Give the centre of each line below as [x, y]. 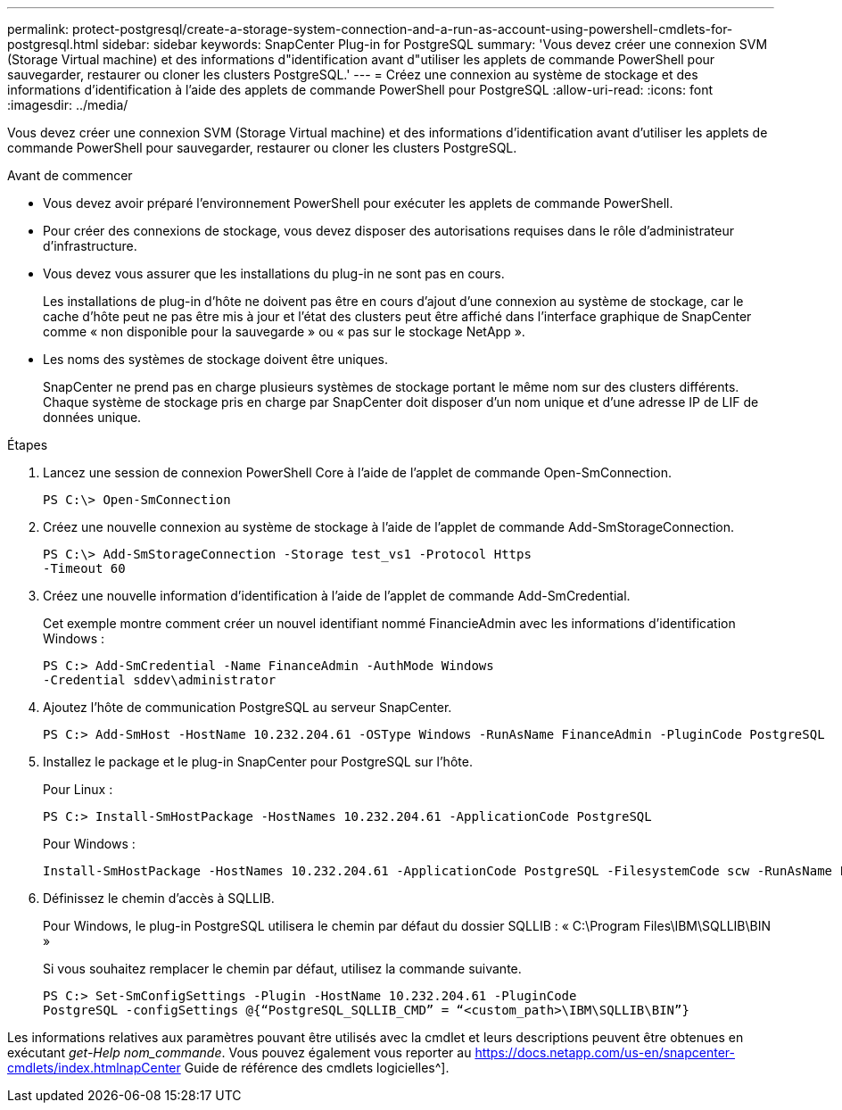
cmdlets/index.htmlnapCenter [94, 1068]
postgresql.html [53, 44]
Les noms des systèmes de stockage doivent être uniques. [216, 359]
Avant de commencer [70, 175]
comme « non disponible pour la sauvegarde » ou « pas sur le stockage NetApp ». [284, 331]
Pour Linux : [78, 789]
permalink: [38, 29]
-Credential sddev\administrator [160, 680]
